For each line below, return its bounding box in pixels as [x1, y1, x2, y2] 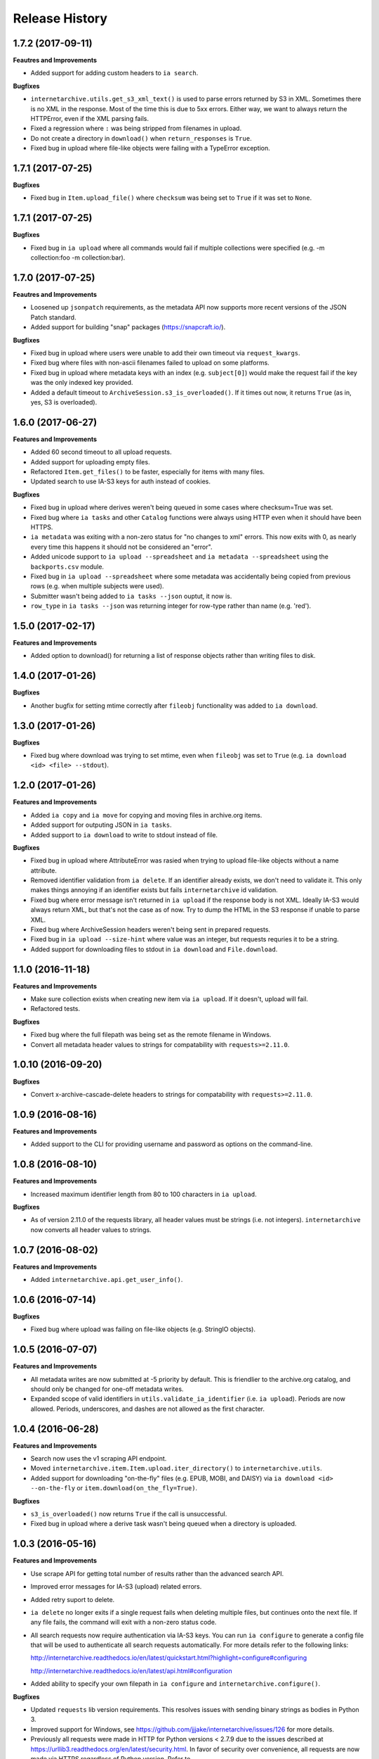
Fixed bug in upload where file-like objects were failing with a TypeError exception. [30, 144, 270, 153]
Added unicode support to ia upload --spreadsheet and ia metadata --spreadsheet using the [30, 552, 329, 561]
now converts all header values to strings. [30, 1225, 152, 1234]
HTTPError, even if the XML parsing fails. [30, 115, 149, 123]
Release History [13, 11, 108, 26]
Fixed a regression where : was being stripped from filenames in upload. [30, 124, 242, 133]
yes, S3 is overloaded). [30, 398, 98, 406]
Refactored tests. [30, 1005, 81, 1013]
